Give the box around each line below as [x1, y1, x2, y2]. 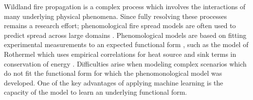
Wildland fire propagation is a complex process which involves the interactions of [4, 1, 246, 11]
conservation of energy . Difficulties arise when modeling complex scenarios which [4, 58, 247, 68]
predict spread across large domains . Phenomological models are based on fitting [4, 30, 247, 40]
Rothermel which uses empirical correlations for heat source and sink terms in [4, 49, 236, 59]
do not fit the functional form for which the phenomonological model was [4, 68, 222, 78]
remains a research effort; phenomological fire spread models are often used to [4, 20, 236, 31]
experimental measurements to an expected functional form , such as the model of [4, 39, 249, 50]
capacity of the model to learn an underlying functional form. [4, 87, 187, 97]
